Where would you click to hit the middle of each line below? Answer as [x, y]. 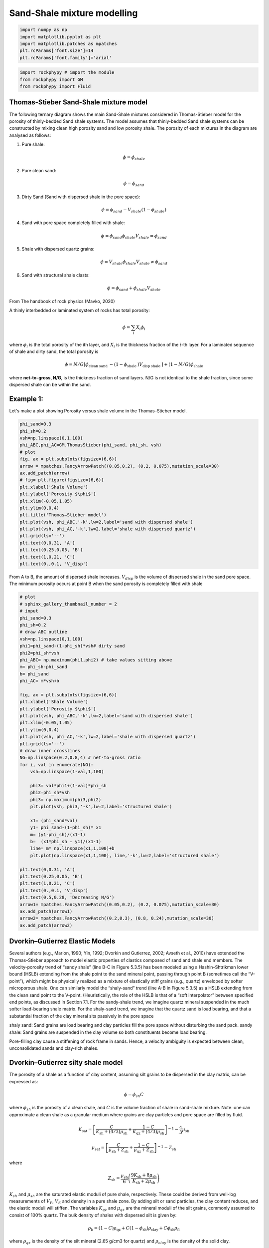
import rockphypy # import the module [67, 73]
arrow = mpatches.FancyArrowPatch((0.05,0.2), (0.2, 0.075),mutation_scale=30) [120, 466]
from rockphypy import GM [51, 79]
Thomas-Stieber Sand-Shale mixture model [78, 102]
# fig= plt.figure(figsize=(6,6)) [62, 480]
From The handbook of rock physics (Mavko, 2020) [62, 301]
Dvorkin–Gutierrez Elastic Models [62, 941]
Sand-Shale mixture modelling [73, 13]
